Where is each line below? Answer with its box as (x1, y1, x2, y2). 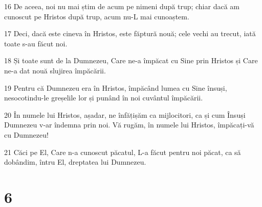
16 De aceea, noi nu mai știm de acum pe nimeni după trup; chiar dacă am (4, 1, 239, 11)
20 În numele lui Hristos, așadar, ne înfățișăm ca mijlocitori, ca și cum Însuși (4, 109, 246, 120)
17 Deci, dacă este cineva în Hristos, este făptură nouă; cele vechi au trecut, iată (4, 28, 256, 39)
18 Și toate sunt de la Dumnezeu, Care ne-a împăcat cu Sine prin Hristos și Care (4, 55, 258, 66)
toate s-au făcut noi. (4, 38, 68, 48)
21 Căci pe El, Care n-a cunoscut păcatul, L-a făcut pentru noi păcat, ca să (4, 146, 241, 157)
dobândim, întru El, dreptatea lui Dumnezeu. (4, 157, 146, 167)
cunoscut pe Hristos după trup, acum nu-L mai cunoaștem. (4, 11, 189, 21)
